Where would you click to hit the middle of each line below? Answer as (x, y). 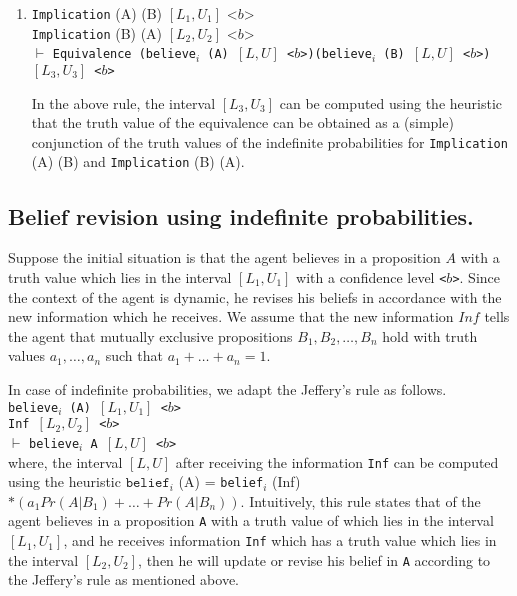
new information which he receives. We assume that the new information (231, 316)
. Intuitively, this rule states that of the (360, 500)
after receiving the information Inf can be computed (337, 461)
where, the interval (65, 461)
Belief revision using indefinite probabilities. (241, 215)
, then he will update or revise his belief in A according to (314, 559)
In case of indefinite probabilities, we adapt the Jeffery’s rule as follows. (227, 388)
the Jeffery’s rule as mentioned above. (124, 579)
